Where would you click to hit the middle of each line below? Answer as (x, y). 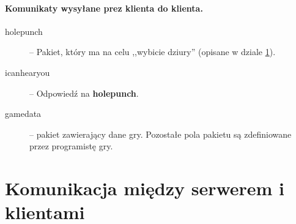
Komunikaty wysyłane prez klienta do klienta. (104, 8)
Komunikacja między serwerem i (145, 188)
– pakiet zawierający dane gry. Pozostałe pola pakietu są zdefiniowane (161, 134)
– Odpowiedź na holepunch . (84, 93)
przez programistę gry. (71, 146)
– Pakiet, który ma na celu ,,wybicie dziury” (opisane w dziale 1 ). (153, 52)
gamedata (23, 114)
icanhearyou (28, 72)
